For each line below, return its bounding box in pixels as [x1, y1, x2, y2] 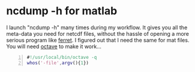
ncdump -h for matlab [6, 4, 118, 18]
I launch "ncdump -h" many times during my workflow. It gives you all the [6, 24, 188, 31]
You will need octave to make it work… [6, 43, 102, 50]
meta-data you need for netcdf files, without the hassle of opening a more [6, 30, 190, 37]
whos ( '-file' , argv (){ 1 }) [26, 60, 89, 66]
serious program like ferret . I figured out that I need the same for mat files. [6, 36, 190, 43]
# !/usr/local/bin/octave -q [26, 54, 97, 60]
